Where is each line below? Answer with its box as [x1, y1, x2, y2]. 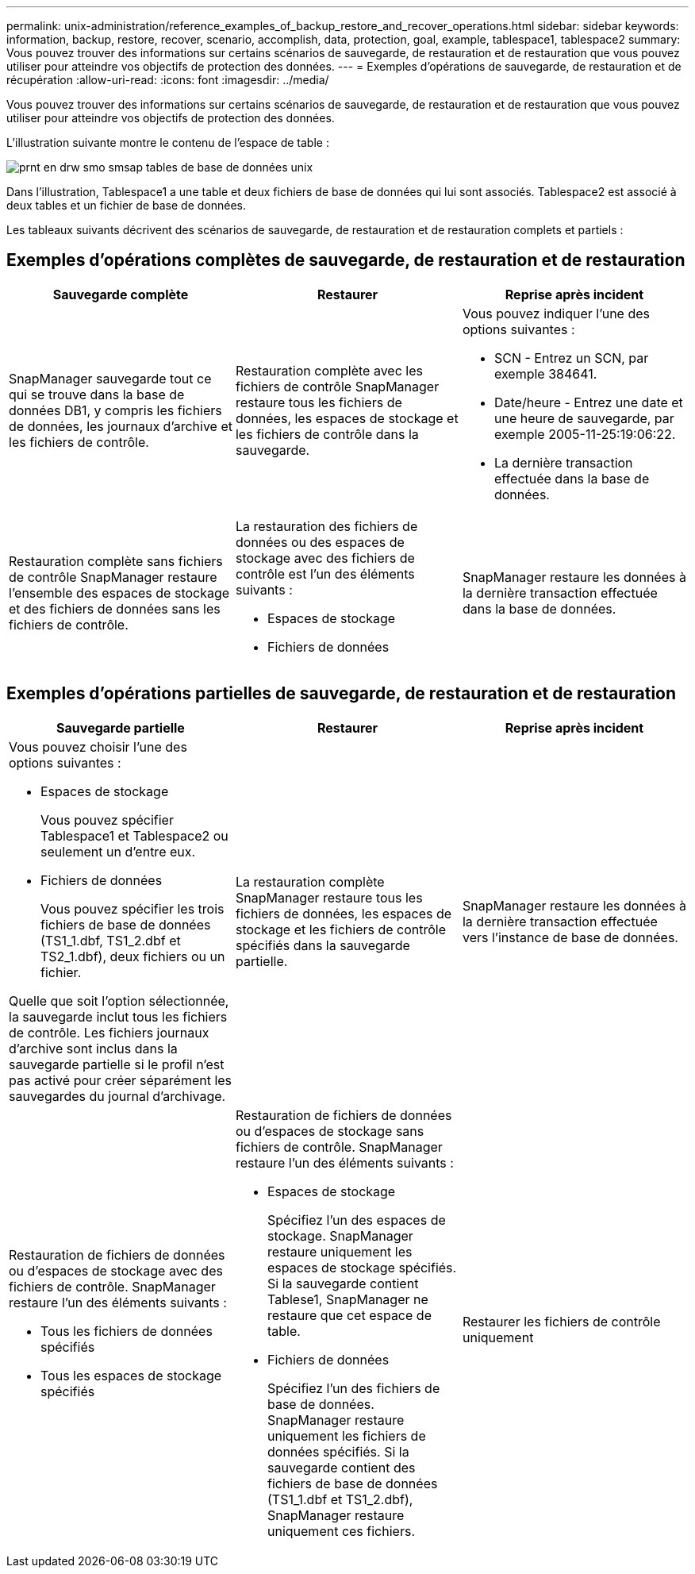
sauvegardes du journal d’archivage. [9, 1087, 226, 1104]
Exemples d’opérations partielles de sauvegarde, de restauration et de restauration [6, 683, 677, 704]
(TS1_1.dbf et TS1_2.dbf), [267, 1491, 413, 1507]
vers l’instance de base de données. [462, 929, 678, 945]
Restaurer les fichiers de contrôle [462, 1313, 661, 1330]
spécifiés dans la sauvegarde [235, 937, 410, 953]
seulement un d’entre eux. [40, 843, 196, 860]
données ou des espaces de [235, 533, 405, 550]
